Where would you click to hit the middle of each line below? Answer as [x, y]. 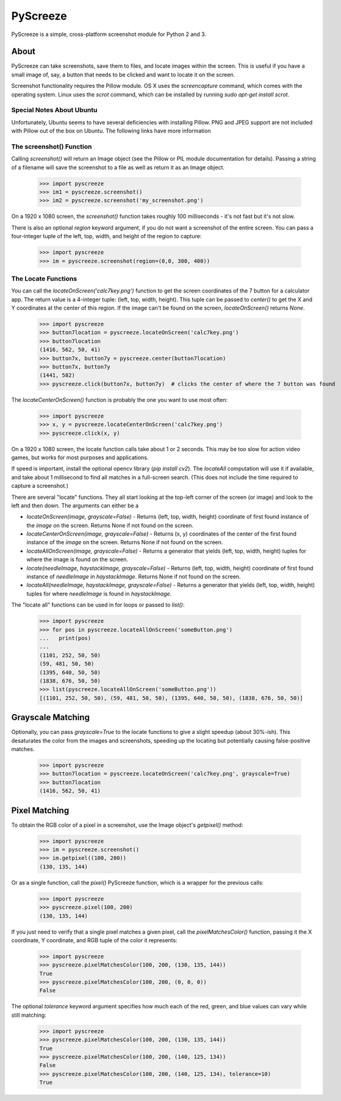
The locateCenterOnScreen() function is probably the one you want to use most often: [120, 399]
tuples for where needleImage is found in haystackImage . [99, 594]
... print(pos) [65, 638]
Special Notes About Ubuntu [54, 110]
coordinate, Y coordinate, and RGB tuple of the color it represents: [94, 940]
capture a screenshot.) [40, 486]
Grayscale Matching [50, 718]
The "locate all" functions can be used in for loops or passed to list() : [98, 605]
